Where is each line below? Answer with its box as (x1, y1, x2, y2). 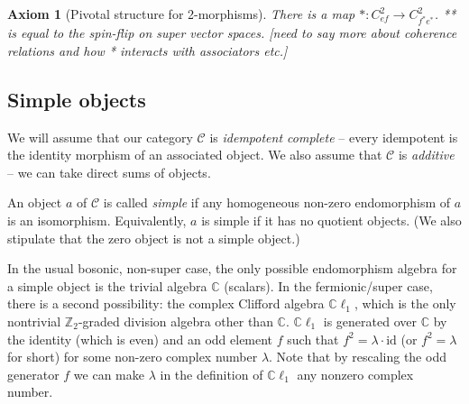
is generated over (323, 312, 417, 331)
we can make (73, 364, 144, 383)
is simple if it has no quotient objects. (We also (201, 211, 462, 230)
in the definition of (160, 364, 263, 383)
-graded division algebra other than (78, 312, 273, 331)
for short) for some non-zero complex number (7, 347, 258, 366)
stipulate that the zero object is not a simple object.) (7, 228, 300, 247)
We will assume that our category (7, 127, 193, 146)
